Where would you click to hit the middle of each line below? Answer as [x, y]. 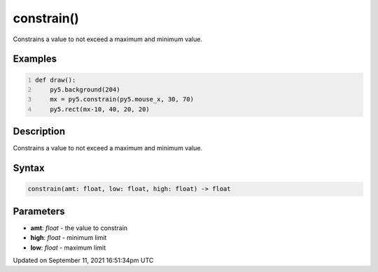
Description [39, 132]
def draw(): [56, 80]
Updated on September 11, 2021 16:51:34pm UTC [83, 260]
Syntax [29, 168]
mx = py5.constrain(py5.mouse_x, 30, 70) [122, 99]
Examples [35, 59]
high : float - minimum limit [69, 238]
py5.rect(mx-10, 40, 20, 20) [100, 109]
